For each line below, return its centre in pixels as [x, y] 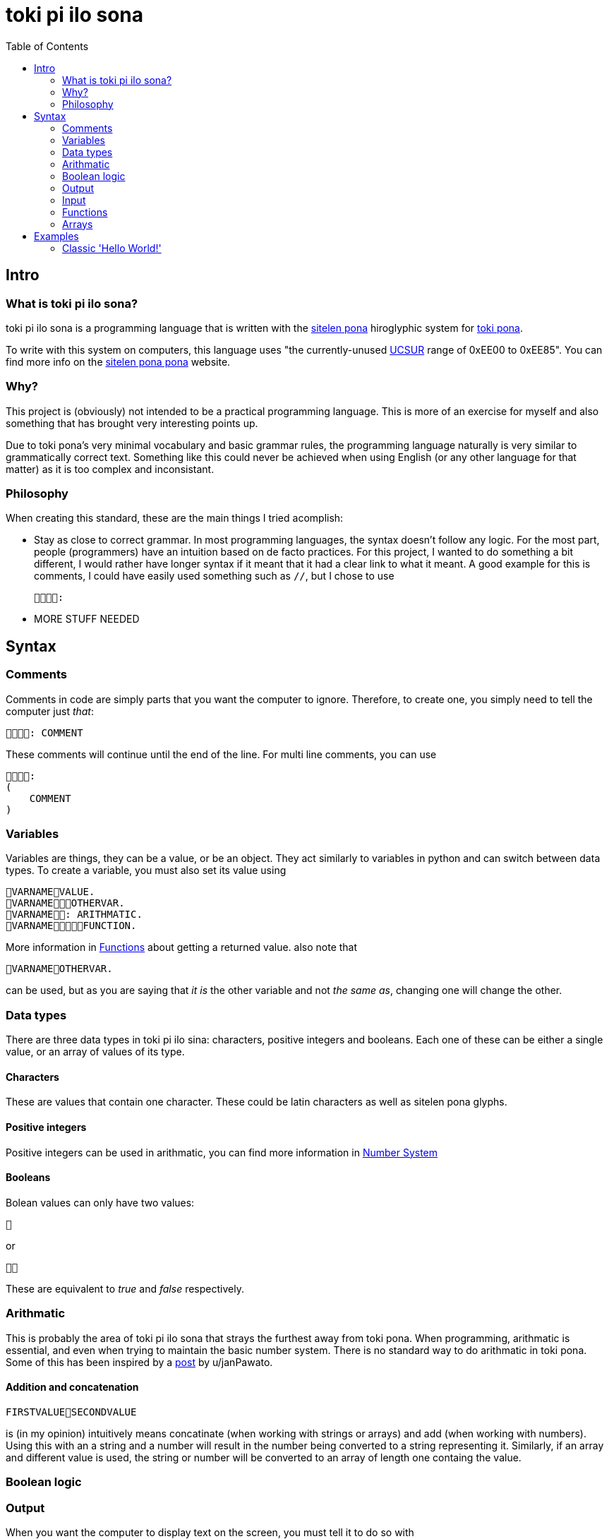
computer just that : [50, 711]
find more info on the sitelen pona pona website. [118, 361]
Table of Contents [47, 46]
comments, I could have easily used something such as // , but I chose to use [214, 576]
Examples [56, 236]
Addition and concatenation [72, 1387]
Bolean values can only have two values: [100, 1202]
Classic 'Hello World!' [112, 248]
